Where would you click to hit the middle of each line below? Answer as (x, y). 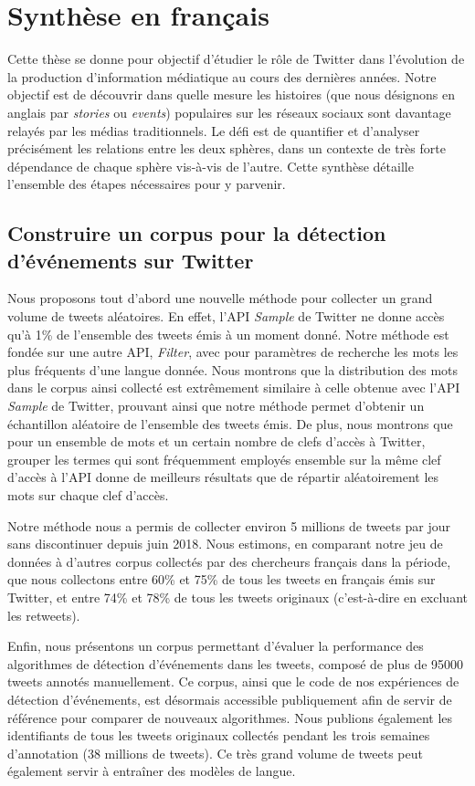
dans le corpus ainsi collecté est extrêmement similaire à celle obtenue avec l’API (234, 388)
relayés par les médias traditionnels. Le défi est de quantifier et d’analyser (214, 130)
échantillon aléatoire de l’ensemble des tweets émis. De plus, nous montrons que (230, 423)
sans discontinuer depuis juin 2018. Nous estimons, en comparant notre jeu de (225, 544)
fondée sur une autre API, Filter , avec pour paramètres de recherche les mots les (233, 352)
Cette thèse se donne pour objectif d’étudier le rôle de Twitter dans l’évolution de (236, 59)
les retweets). (44, 615)
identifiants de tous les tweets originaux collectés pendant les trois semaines (219, 735)
